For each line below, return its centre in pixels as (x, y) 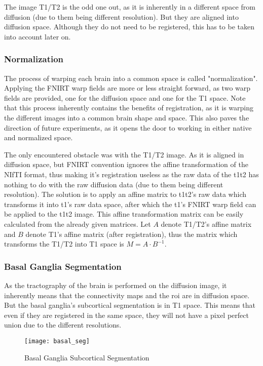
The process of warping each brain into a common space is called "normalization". (131, 78)
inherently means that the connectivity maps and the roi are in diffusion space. (127, 295)
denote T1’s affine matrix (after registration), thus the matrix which (131, 234)
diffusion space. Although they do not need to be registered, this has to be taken (129, 27)
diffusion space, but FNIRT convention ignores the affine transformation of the (126, 164)
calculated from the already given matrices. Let (78, 223)
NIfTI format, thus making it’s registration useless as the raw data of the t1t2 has (131, 174)
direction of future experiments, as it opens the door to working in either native (128, 127)
